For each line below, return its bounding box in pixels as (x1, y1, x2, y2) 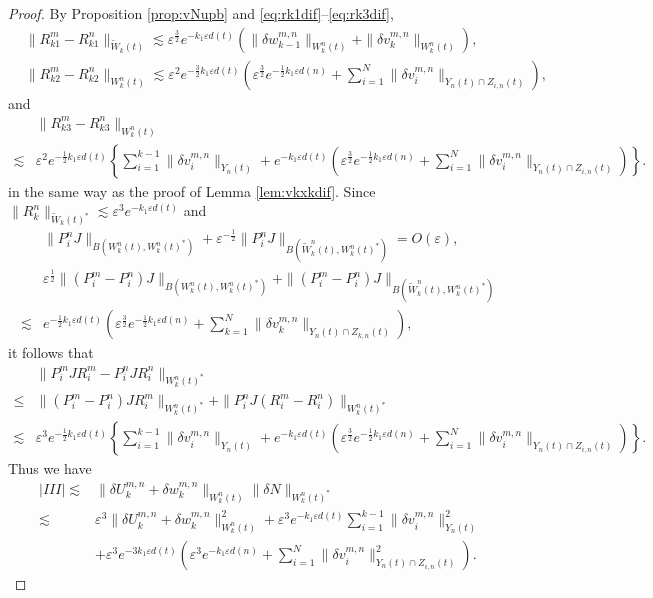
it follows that (8, 342, 94, 363)
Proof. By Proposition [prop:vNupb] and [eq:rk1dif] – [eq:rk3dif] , (8, 3, 394, 23)
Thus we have (8, 458, 92, 479)
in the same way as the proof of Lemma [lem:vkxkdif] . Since (8, 180, 376, 201)
